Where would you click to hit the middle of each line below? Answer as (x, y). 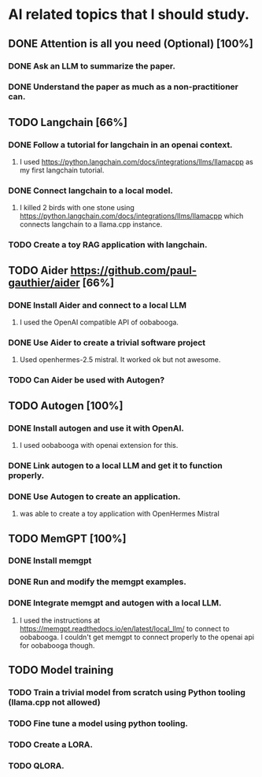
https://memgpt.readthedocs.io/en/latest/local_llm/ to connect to (124, 628)
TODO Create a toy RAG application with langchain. (108, 245)
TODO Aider (38, 270)
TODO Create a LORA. (50, 744)
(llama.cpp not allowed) (54, 702)
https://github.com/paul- (133, 270)
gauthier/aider (44, 282)
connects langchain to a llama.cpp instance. (91, 224)
